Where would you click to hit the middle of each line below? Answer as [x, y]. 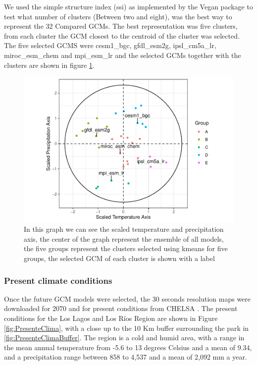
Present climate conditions [58, 280]
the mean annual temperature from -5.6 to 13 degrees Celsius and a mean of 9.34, [128, 347]
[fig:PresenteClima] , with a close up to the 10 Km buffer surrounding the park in [127, 328]
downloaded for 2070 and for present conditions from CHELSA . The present [121, 308]
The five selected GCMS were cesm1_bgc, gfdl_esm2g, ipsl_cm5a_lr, [110, 45]
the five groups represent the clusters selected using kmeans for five [126, 248]
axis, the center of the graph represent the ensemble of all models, [124, 238]
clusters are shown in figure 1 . [49, 65]
